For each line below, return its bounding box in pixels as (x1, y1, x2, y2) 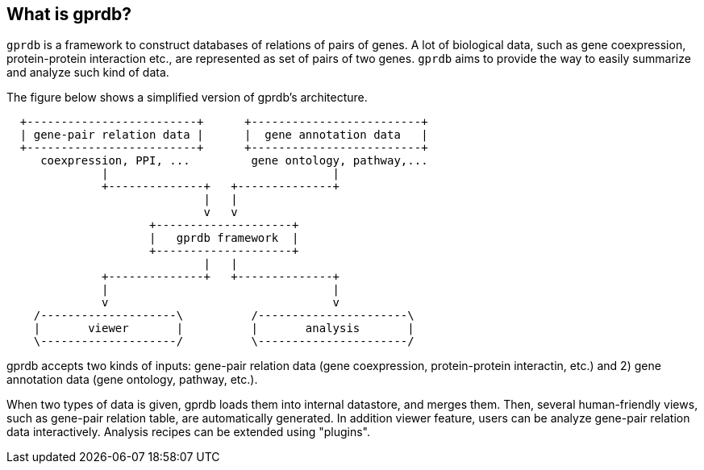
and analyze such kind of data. (6, 65, 169, 80)
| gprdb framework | (149, 231, 299, 245)
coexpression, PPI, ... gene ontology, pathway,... (40, 154, 428, 168)
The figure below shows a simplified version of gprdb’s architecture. (6, 90, 368, 105)
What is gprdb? (6, 4, 131, 24)
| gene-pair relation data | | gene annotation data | (19, 128, 428, 142)
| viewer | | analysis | (33, 322, 414, 335)
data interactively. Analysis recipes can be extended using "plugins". (6, 425, 370, 439)
